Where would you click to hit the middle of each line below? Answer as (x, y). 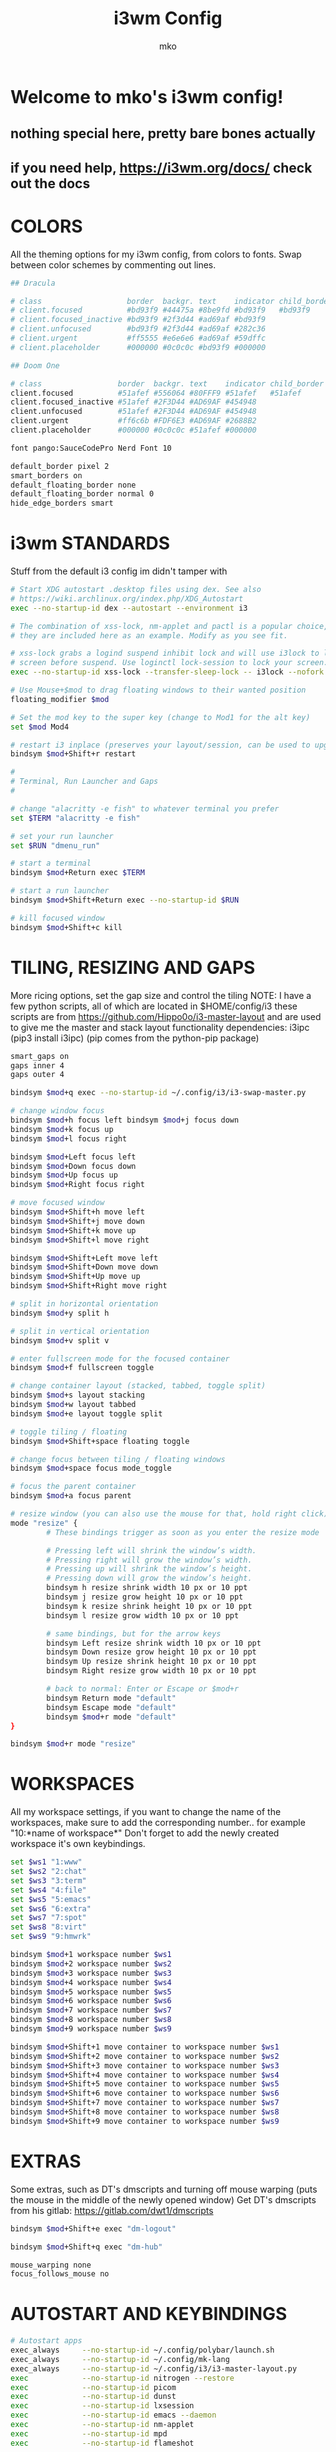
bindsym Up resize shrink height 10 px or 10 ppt (151, 1662)
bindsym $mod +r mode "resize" (73, 1744)
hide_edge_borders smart (62, 503)
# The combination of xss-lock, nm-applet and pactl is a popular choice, (169, 626)
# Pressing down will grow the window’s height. (149, 1578)
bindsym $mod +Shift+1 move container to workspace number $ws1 (145, 2047)
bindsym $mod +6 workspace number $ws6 (91, 2001)
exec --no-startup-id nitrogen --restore (122, 2378)
